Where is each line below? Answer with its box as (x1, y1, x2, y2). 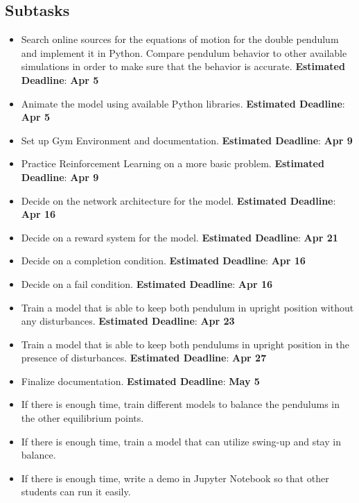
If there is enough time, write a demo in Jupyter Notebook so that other (21, 470, 329, 485)
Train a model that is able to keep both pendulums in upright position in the (21, 336, 350, 351)
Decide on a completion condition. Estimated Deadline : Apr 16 (21, 253, 306, 268)
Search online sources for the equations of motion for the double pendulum (21, 32, 339, 46)
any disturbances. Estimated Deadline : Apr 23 (21, 314, 235, 328)
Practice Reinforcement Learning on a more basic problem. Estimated (21, 156, 324, 171)
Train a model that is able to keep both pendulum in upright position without (21, 300, 354, 314)
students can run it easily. (21, 484, 131, 499)
